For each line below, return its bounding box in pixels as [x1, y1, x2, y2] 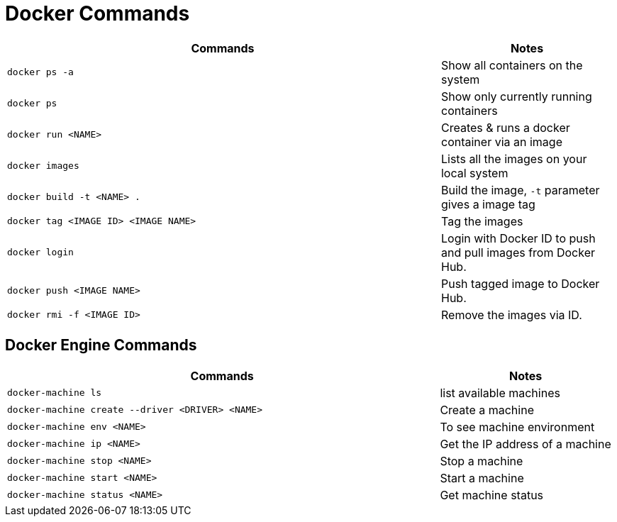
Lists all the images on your [440, 151, 587, 166]
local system [440, 165, 508, 180]
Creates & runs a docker [440, 120, 570, 135]
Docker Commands [5, 1, 190, 26]
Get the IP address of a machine [440, 436, 611, 451]
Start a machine [440, 470, 524, 485]
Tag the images [440, 213, 523, 228]
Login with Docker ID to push [440, 231, 596, 245]
